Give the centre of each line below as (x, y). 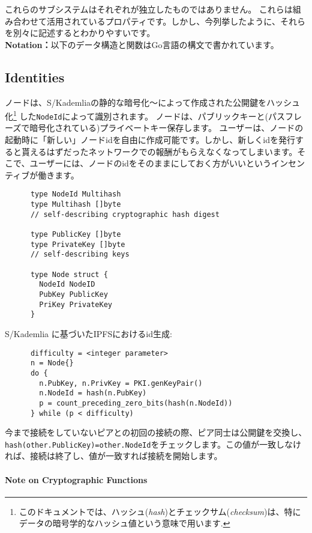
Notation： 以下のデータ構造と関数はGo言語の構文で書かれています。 (142, 44)
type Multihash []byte (76, 205)
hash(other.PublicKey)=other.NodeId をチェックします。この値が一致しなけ (153, 444)
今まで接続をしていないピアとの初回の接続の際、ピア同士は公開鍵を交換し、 (156, 432)
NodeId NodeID (67, 285)
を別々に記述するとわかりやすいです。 (80, 33)
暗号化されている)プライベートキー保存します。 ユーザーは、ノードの (166, 128)
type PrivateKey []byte (78, 244)
